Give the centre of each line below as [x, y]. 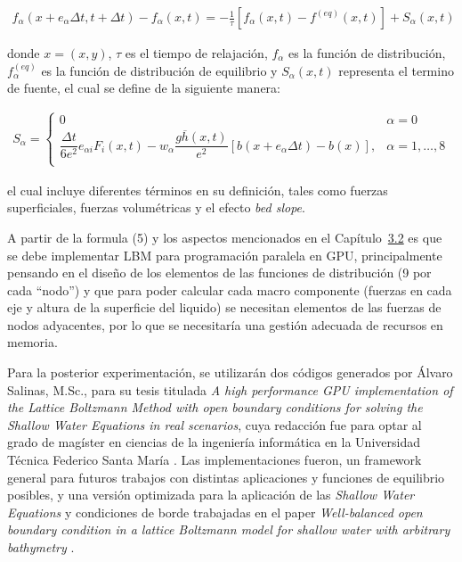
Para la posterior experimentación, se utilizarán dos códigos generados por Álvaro [230, 372]
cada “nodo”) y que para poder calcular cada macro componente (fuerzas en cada [230, 289]
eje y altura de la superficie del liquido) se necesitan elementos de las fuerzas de [224, 307]
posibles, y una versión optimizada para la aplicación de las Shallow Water [211, 495]
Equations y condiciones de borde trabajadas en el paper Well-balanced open [215, 512]
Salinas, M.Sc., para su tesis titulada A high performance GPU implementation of [230, 389]
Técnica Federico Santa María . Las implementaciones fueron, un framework [215, 460]
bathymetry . [41, 547]
